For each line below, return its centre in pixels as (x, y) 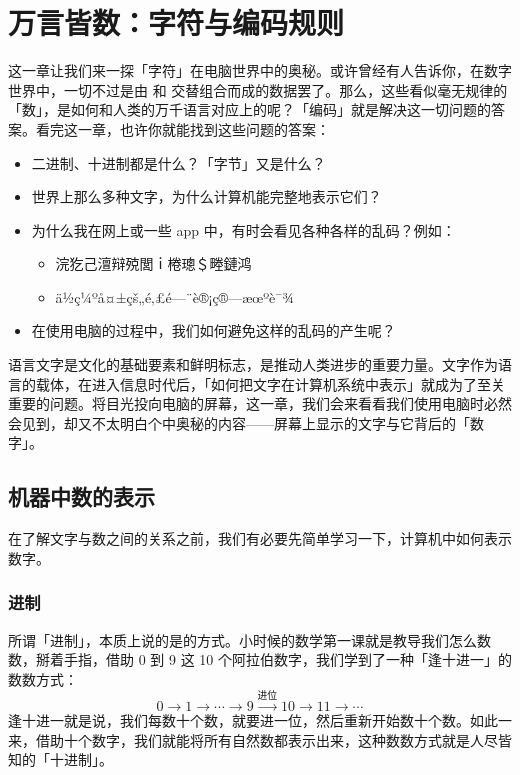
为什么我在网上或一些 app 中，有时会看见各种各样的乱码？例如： (243, 229)
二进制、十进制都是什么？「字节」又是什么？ (178, 162)
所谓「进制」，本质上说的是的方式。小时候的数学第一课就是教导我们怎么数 (249, 639)
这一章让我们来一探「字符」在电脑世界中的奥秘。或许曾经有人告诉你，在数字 (260, 70)
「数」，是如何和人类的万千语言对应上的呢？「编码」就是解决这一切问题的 (249, 109)
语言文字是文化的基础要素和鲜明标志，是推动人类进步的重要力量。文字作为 (253, 364)
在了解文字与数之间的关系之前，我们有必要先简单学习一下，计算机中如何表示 (260, 538)
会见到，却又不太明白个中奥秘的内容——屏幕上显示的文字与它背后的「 (239, 422)
